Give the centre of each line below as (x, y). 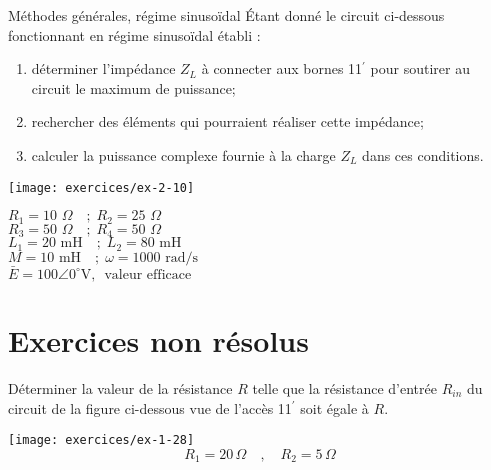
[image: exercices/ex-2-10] (101, 187)
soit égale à (334, 407)
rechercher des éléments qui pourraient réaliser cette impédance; (227, 121)
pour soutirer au (420, 68)
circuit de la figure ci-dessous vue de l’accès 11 (150, 407)
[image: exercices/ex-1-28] (101, 440)
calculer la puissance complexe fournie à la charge (183, 154)
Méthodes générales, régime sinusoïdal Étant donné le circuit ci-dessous (226, 15)
